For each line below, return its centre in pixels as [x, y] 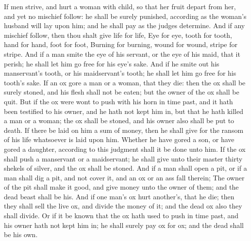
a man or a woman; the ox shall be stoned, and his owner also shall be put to [119, 120]
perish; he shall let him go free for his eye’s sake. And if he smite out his [112, 63]
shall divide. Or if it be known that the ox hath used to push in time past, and [121, 216]
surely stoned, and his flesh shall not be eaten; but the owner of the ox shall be [122, 92]
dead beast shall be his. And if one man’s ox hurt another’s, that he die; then [119, 196]
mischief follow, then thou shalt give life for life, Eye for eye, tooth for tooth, [118, 35]
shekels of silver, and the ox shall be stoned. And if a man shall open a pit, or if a [125, 168]
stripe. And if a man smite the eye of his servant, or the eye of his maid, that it [122, 54]
